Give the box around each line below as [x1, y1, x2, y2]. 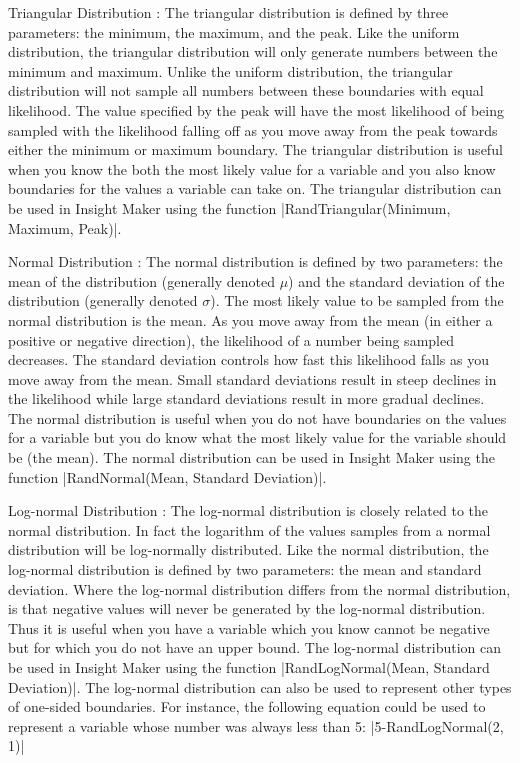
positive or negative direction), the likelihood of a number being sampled [8, 329, 454, 350]
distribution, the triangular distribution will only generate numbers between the [8, 41, 498, 62]
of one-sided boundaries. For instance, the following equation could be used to [8, 696, 486, 717]
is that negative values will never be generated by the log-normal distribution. [8, 598, 486, 619]
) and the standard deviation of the [288, 270, 505, 291]
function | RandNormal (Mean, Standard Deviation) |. [8, 466, 327, 487]
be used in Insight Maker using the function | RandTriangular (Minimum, [8, 197, 451, 218]
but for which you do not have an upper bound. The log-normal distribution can [8, 637, 502, 658]
